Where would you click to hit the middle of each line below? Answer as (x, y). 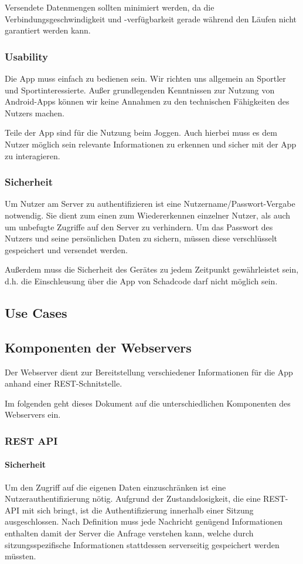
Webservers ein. (33, 414)
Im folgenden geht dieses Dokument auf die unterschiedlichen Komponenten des (148, 403)
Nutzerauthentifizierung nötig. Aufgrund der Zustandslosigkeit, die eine (133, 498)
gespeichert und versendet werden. (66, 249)
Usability (26, 56)
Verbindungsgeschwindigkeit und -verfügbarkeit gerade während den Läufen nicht (151, 19)
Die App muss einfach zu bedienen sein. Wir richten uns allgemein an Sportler (145, 78)
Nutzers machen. (35, 113)
